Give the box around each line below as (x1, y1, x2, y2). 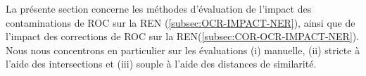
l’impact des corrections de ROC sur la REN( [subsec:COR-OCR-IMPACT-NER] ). (6, 29, 360, 44)
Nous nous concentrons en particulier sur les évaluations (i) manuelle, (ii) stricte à (6, 42, 360, 57)
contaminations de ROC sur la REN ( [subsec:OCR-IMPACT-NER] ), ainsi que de (6, 15, 355, 30)
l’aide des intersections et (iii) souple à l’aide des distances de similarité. (6, 56, 317, 71)
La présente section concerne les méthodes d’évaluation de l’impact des (6, 1, 312, 15)
